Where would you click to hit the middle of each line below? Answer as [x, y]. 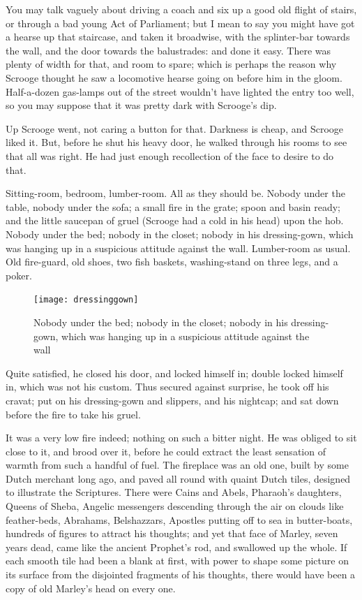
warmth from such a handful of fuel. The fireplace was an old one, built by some [177, 465]
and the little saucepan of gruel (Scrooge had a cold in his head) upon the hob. [175, 220]
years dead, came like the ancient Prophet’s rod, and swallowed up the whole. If [176, 547]
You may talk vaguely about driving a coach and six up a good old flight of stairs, [181, 9]
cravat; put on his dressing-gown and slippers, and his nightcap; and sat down [172, 400]
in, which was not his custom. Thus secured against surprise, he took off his [167, 387]
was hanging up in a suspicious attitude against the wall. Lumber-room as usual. [178, 248]
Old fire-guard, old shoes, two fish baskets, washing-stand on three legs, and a [172, 262]
